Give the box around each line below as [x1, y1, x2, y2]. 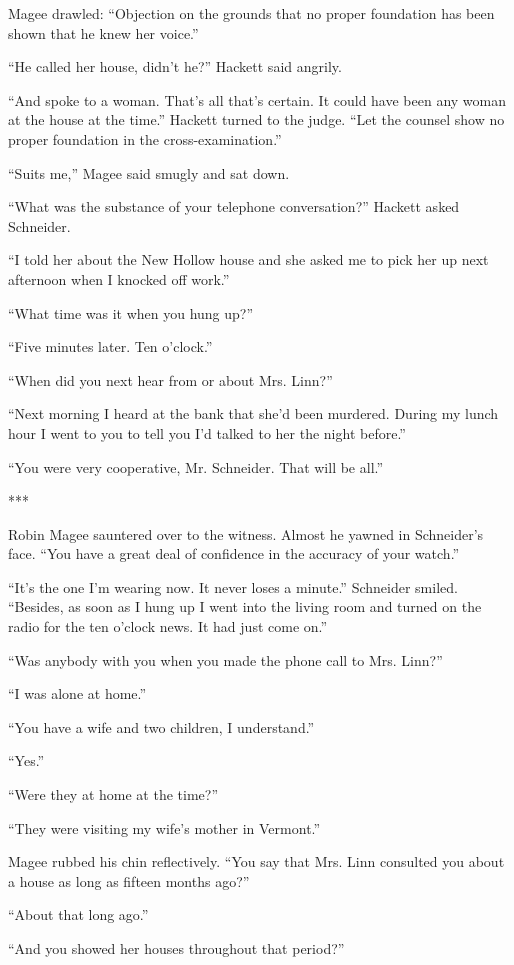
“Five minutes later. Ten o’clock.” [8, 336, 213, 357]
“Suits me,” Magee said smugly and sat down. [8, 162, 290, 183]
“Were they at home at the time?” [8, 784, 218, 805]
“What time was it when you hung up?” [8, 302, 254, 323]
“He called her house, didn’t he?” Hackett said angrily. [8, 56, 342, 77]
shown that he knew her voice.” [8, 22, 199, 43]
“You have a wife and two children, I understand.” [8, 716, 315, 737]
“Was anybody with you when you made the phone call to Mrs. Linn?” [8, 649, 443, 670]
